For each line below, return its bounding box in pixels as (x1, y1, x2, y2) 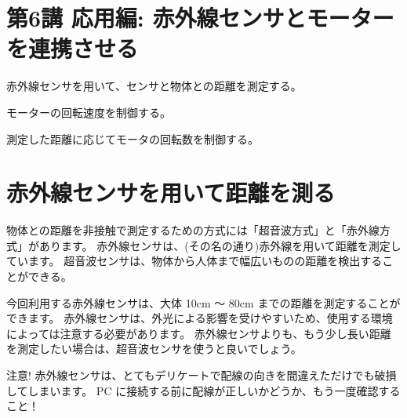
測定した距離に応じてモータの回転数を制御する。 (6, 130, 259, 147)
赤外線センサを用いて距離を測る (6, 176, 336, 209)
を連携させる (6, 32, 139, 64)
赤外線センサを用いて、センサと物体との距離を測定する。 (6, 78, 302, 94)
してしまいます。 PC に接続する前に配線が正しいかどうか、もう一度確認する (6, 382, 401, 398)
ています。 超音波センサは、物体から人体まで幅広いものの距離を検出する (6, 253, 383, 269)
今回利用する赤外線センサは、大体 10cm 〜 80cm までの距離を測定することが (6, 294, 401, 311)
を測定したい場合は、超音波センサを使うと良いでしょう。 (6, 340, 302, 357)
